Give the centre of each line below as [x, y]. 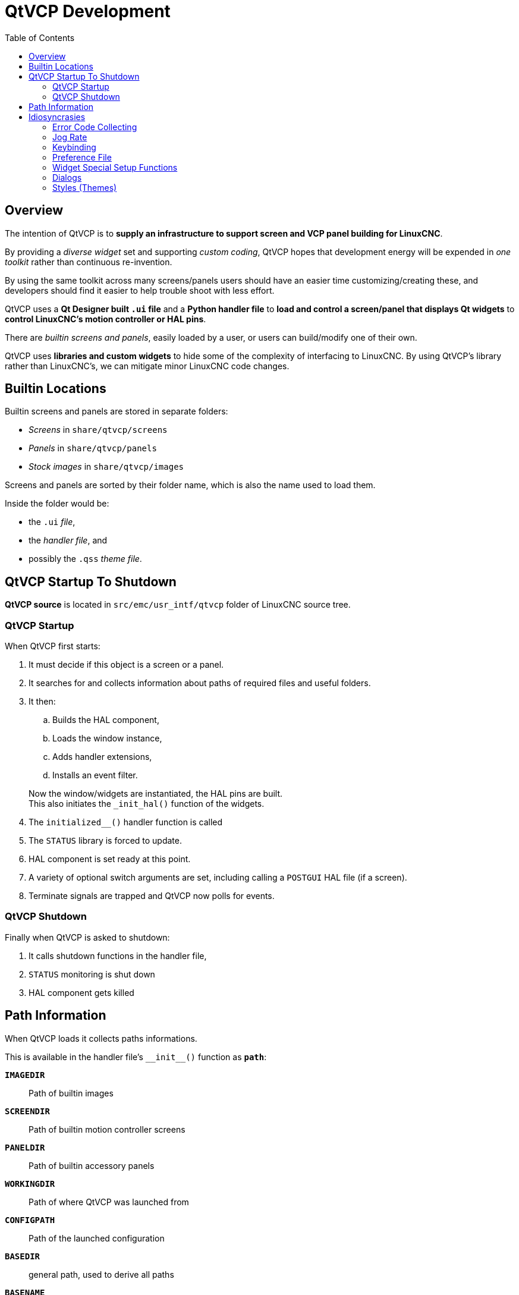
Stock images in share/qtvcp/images [106, 467]
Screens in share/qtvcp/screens [98, 430]
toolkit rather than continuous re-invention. [89, 262]
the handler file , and [68, 540]
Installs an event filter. [95, 775]
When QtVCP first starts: [53, 646]
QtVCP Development [88, 11]
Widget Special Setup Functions [115, 167]
